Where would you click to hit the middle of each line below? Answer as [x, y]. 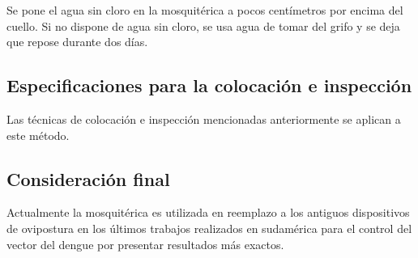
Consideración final [88, 178]
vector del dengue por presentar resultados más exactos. [145, 244]
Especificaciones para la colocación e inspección [209, 85]
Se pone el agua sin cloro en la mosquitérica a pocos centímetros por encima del [205, 10]
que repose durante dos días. [77, 42]
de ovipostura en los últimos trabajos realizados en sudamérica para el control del [209, 228]
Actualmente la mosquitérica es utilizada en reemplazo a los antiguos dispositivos [208, 212]
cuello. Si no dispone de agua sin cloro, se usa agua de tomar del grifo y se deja [203, 25]
